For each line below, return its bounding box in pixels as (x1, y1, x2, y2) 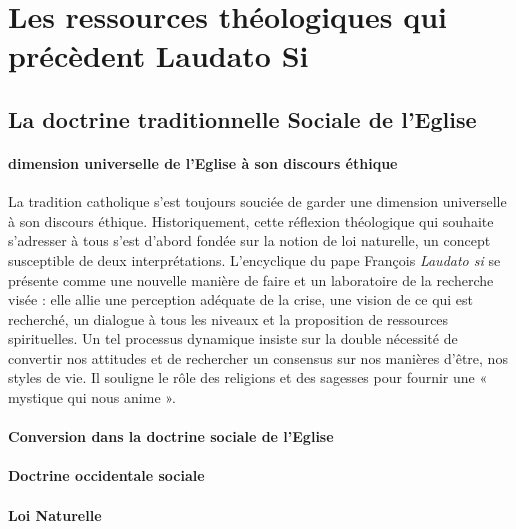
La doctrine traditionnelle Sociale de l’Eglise (8, 103, 477, 134)
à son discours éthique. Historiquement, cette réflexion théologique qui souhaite (8, 210, 494, 231)
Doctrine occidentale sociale (8, 465, 205, 486)
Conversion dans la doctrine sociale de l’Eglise (8, 426, 334, 447)
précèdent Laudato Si (8, 35, 309, 76)
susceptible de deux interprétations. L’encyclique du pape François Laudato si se (8, 249, 501, 270)
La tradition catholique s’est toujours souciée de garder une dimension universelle (8, 191, 507, 212)
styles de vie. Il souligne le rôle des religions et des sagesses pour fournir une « (8, 367, 488, 388)
